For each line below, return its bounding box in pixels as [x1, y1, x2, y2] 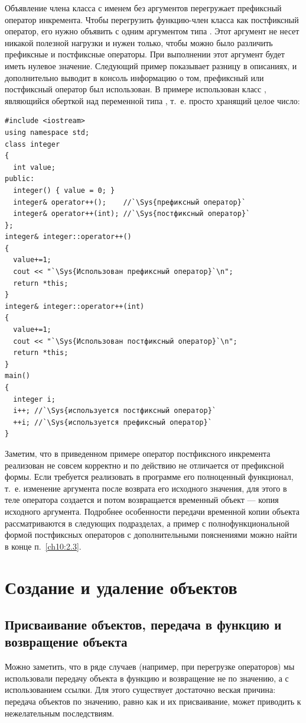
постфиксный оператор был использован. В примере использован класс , [5, 83, 266, 95]
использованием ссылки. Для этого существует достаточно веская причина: [5, 683, 276, 696]
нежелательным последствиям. [5, 706, 115, 719]
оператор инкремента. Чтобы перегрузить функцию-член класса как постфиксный [5, 13, 299, 25]
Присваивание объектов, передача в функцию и [5, 615, 282, 634]
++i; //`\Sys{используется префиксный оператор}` [13, 418, 212, 427]
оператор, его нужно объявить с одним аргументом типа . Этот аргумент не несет [5, 25, 300, 37]
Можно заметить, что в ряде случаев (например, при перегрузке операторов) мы [5, 660, 295, 673]
